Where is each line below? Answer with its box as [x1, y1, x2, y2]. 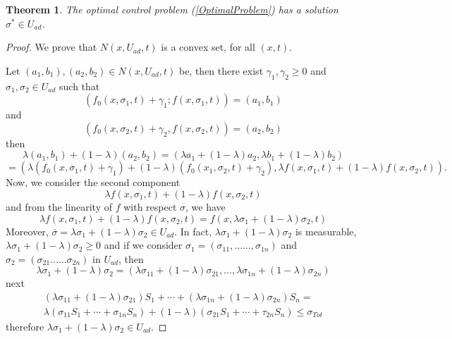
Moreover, [6, 223, 49, 238]
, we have [185, 199, 226, 214]
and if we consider [104, 238, 183, 252]
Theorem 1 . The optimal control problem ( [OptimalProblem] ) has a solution [6, 2, 338, 16]
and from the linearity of [6, 199, 112, 214]
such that [59, 78, 100, 93]
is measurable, [295, 223, 357, 238]
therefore [6, 319, 44, 333]
